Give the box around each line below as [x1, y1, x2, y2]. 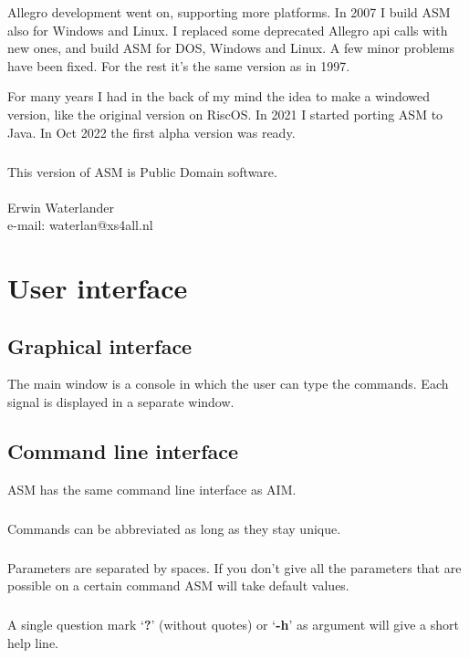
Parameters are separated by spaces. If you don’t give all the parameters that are [7, 558, 462, 577]
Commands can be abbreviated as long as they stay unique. [7, 518, 341, 538]
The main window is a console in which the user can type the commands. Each [7, 374, 449, 393]
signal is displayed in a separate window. [7, 392, 234, 412]
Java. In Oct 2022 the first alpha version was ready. [7, 122, 296, 141]
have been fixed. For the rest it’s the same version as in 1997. [7, 56, 350, 75]
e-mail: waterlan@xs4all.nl [7, 215, 153, 235]
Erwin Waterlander [7, 197, 115, 216]
